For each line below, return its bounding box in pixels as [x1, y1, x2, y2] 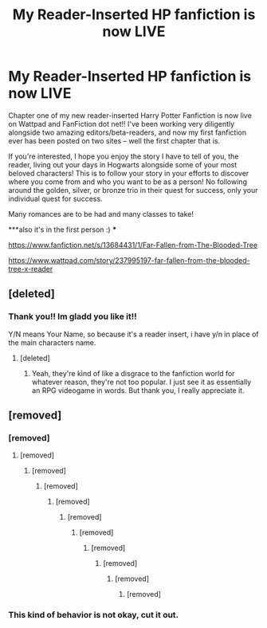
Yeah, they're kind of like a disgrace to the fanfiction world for [31, 368, 235, 378]
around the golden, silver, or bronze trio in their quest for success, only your [8, 185, 258, 194]
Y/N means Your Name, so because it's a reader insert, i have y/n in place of [8, 329, 259, 339]
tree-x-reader [8, 264, 53, 273]
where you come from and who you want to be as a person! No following [8, 177, 247, 186]
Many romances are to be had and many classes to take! [8, 209, 194, 218]
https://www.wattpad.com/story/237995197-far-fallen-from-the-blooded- [8, 255, 250, 265]
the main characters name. [8, 337, 96, 347]
